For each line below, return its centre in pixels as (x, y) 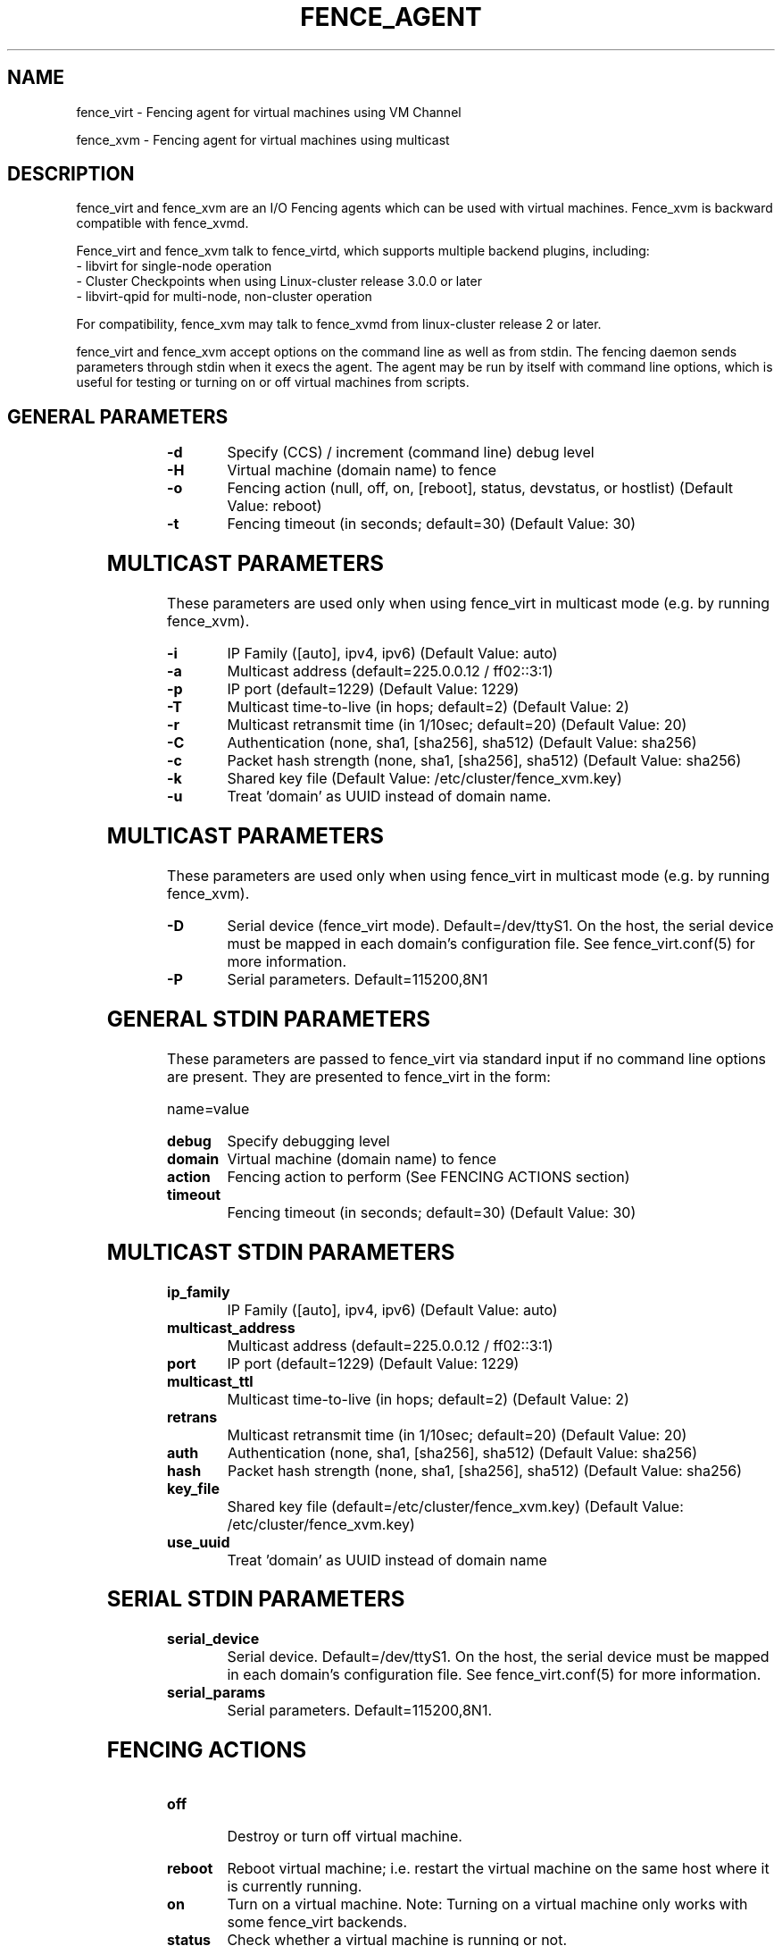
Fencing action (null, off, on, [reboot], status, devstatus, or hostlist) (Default (480, 488)
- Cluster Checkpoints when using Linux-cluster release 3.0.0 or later (279, 281)
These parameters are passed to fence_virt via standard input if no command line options (467, 1058)
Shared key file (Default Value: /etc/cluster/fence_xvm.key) (424, 779)
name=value (208, 1108)
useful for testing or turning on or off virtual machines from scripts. (273, 382)
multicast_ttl (210, 1381)
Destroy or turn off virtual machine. (345, 1837)
